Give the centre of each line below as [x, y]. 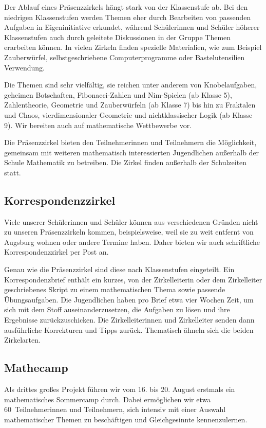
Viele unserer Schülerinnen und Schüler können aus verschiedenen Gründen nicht [131, 221]
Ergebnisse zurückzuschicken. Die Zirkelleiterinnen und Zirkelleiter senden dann [129, 320]
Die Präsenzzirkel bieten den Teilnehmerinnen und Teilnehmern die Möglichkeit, [130, 142]
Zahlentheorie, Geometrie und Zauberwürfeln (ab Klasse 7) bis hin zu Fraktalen [130, 105]
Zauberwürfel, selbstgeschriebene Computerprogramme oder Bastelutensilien [125, 57]
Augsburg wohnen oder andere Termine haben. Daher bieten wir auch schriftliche [132, 242]
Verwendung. [25, 67]
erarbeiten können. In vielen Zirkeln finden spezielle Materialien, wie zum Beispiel [133, 47]
